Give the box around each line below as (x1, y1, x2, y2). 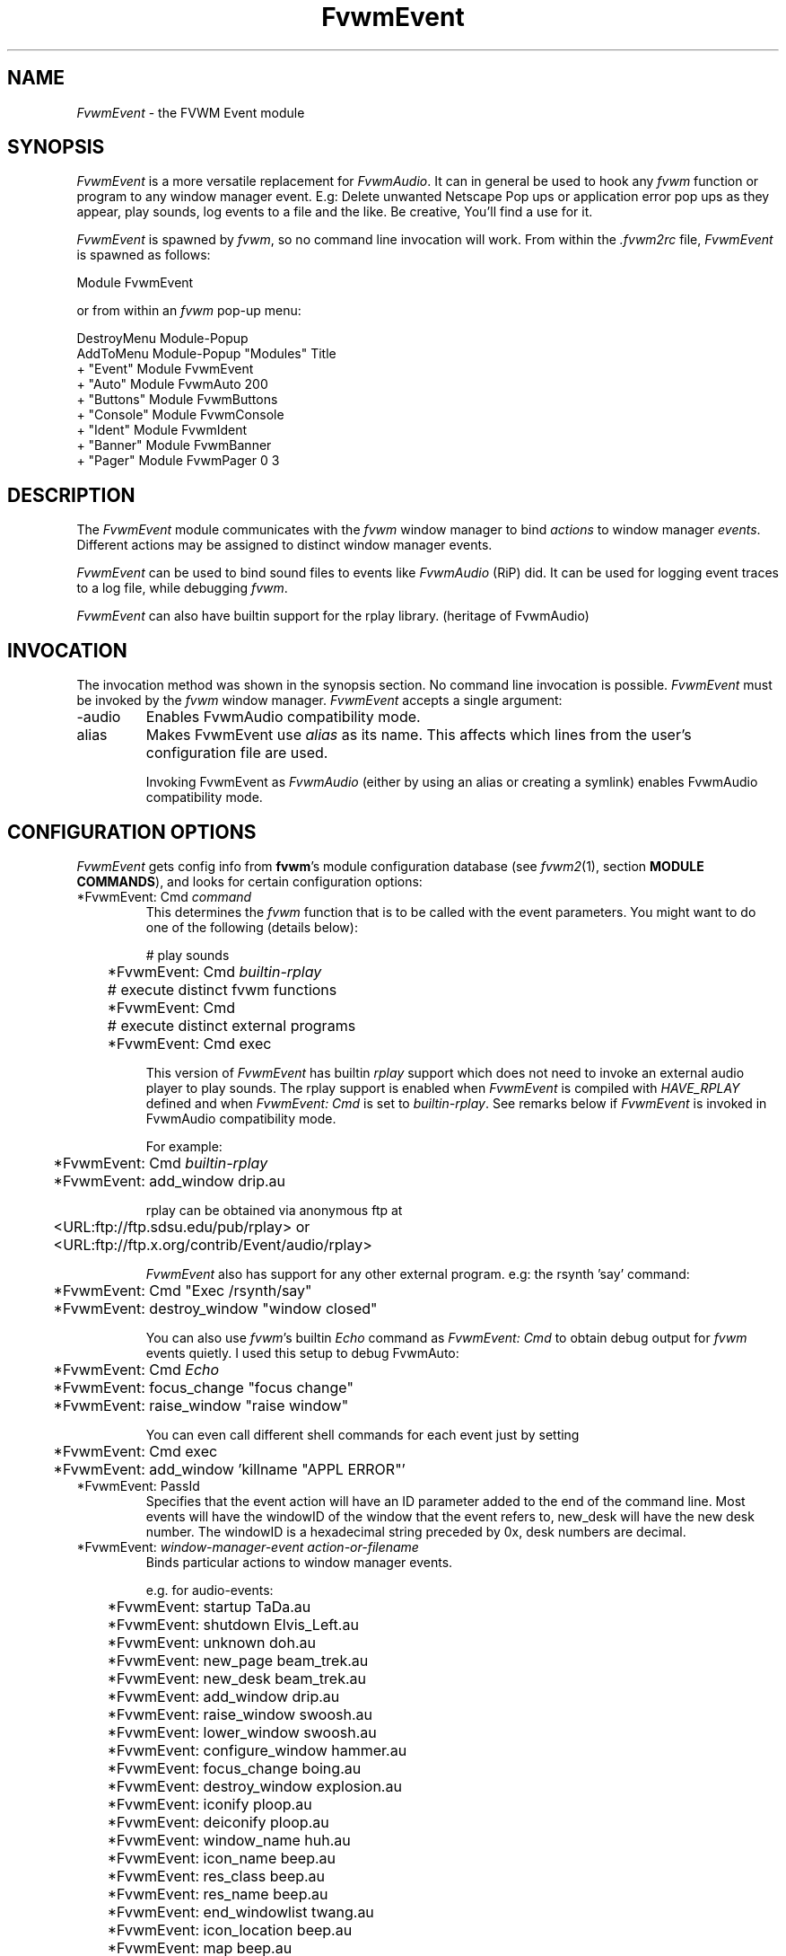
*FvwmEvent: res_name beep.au (107, 1884, 328, 1903)
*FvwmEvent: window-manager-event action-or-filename (76, 1538, 419, 1555)
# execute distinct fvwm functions (107, 980, 337, 999)
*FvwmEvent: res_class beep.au (107, 1866, 326, 1885)
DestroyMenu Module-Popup (76, 330, 249, 347)
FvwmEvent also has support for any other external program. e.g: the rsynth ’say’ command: (145, 1265, 690, 1282)
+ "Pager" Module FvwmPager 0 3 (76, 453, 280, 469)
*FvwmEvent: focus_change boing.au (107, 1758, 362, 1777)
